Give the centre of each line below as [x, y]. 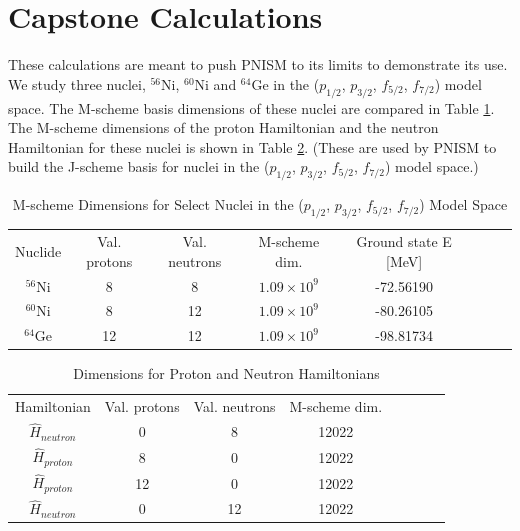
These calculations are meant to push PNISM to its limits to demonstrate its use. [258, 64]
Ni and [215, 83]
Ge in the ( [285, 83]
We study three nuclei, [77, 83]
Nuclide [38, 250]
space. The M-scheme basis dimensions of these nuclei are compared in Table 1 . [251, 107]
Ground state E [404, 241]
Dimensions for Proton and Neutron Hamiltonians [226, 373]
